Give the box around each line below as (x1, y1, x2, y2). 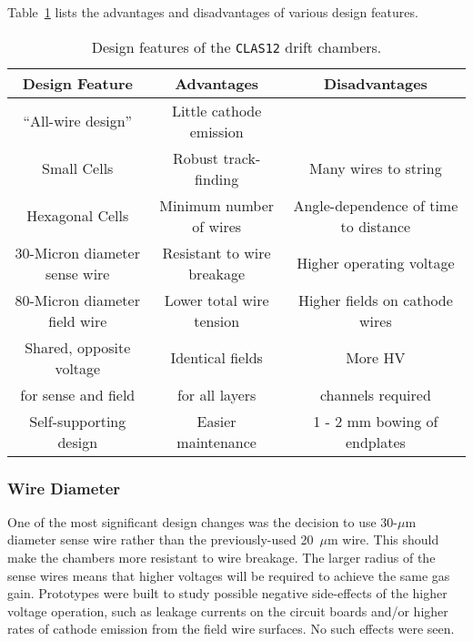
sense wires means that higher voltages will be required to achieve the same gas (7, 565, 450, 585)
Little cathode (171, 99, 262, 121)
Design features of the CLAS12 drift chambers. (91, 36, 382, 57)
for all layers (176, 383, 257, 405)
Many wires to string (309, 158, 442, 179)
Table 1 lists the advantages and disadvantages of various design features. (7, 3, 418, 21)
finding (195, 168, 239, 189)
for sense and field (20, 383, 136, 405)
